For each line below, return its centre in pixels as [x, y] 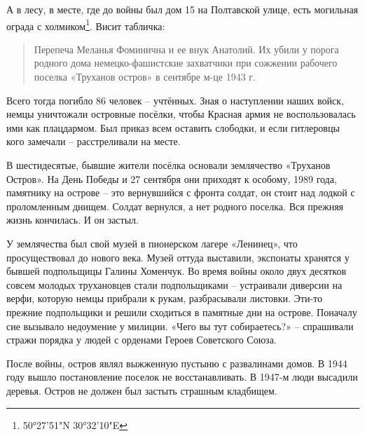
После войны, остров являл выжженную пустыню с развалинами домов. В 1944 [177, 363]
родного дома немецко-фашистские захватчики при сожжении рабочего [186, 63]
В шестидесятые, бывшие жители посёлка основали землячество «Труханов [168, 165]
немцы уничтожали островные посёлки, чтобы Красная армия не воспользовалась [181, 114]
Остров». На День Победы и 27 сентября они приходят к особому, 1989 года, [172, 178]
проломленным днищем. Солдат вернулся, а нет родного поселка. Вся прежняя [175, 206]
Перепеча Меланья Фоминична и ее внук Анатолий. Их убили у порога [186, 49]
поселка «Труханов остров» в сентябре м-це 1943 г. [145, 77]
